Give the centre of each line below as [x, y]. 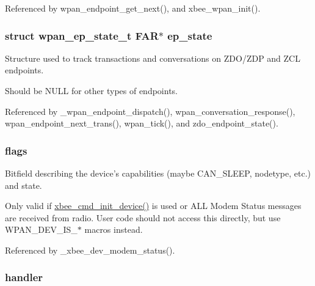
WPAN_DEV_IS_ [41, 229]
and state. [24, 185]
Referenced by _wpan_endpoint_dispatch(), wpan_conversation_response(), [150, 111]
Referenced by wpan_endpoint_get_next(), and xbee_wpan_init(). [133, 8]
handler [24, 277]
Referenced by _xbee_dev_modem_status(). [90, 250]
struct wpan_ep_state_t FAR [82, 35]
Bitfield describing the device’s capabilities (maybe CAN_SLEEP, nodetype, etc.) [158, 173]
